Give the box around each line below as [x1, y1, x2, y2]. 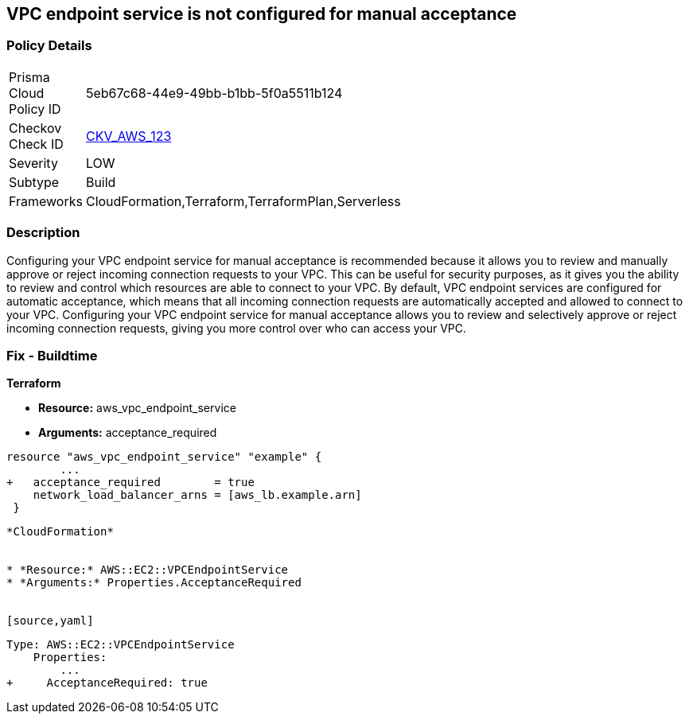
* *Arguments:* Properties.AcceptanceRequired [6, 576, 302, 590]
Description [6, 224, 80, 241]
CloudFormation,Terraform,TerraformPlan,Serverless [85, 193, 401, 209]
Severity [9, 154, 58, 171]
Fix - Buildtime [6, 347, 98, 364]
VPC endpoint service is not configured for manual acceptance [6, 4, 517, 24]
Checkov [9, 119, 62, 136]
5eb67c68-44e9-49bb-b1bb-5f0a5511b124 [85, 84, 343, 101]
